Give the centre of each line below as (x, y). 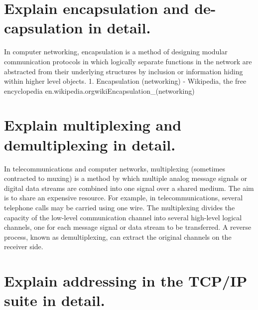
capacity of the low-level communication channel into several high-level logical (123, 217)
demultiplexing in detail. (90, 144)
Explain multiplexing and (93, 125)
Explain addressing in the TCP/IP (126, 281)
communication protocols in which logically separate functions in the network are (128, 61)
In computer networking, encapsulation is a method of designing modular (116, 52)
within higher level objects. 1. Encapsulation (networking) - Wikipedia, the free (125, 81)
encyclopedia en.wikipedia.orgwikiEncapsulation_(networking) (99, 90)
